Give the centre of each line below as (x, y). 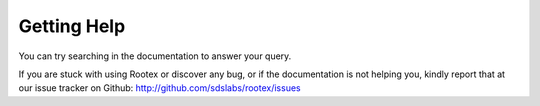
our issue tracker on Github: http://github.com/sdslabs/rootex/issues (159, 88)
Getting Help (72, 26)
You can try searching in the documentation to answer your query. (155, 56)
